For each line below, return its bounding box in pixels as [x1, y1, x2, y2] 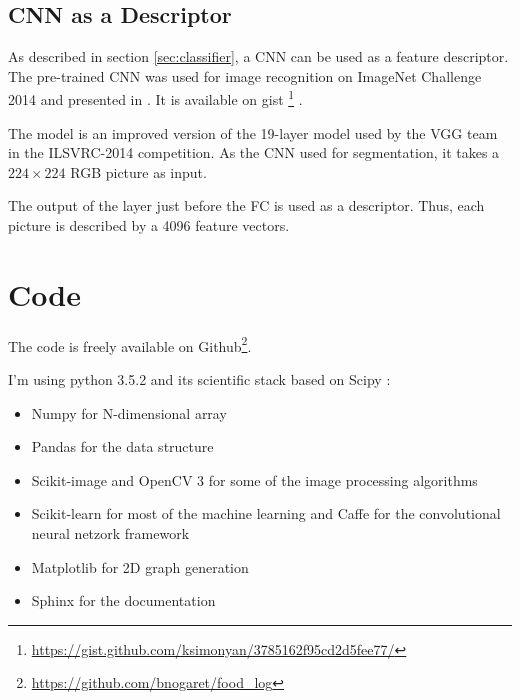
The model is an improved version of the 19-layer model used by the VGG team [8, 122, 498, 143]
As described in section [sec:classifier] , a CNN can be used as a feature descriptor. [8, 46, 509, 67]
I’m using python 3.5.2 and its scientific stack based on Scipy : [8, 368, 391, 389]
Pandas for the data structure [31, 436, 214, 457]
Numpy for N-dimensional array [31, 402, 227, 423]
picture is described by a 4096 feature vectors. [8, 215, 290, 236]
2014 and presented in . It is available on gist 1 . [8, 86, 303, 110]
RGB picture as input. [70, 161, 207, 182]
